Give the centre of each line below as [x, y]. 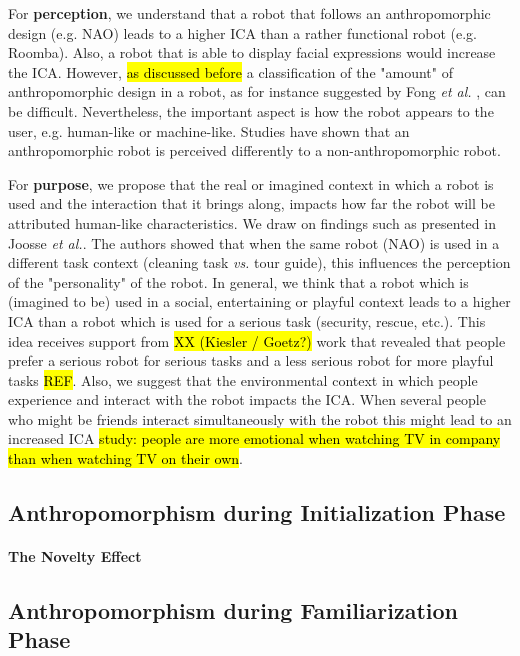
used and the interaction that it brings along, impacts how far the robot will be [251, 203]
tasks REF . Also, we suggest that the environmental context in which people [243, 379]
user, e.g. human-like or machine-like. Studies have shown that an [209, 130]
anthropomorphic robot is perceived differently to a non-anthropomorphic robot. [254, 150]
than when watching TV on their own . [125, 458]
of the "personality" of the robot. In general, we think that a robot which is [238, 281]
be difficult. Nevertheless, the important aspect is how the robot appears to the [251, 110]
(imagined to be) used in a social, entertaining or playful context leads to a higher [259, 301]
